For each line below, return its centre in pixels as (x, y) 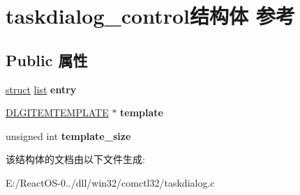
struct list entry (41, 89)
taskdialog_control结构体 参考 (150, 16)
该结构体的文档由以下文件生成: (75, 159)
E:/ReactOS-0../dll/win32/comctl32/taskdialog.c (110, 182)
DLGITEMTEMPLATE (57, 112)
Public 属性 (47, 60)
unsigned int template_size (68, 135)
